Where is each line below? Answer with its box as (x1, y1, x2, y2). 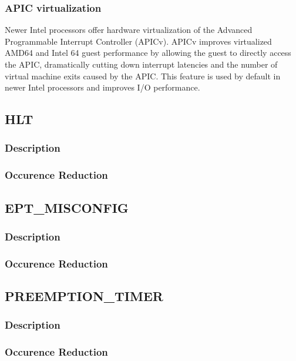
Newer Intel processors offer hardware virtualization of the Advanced (5, 24, 253, 36)
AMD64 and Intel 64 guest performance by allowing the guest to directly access (5, 46, 291, 59)
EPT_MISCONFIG (5, 198, 129, 216)
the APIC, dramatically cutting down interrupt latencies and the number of (5, 58, 278, 70)
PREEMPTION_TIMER (5, 287, 163, 305)
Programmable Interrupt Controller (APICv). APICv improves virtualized (5, 35, 272, 47)
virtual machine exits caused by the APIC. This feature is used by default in (5, 69, 281, 82)
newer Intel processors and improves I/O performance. (5, 81, 200, 93)
